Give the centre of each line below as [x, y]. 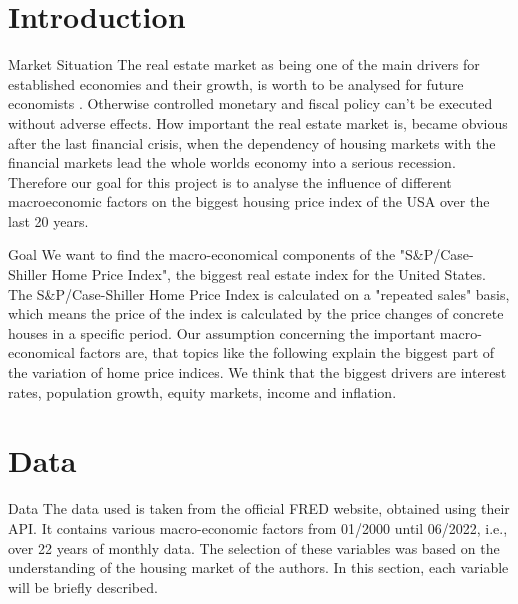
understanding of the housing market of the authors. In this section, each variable [258, 567]
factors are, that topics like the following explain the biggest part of [287, 352]
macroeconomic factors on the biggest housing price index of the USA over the [249, 201]
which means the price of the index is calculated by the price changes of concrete [256, 313]
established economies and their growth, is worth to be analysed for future [236, 83]
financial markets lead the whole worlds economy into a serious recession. [232, 162]
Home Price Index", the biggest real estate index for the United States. [268, 274]
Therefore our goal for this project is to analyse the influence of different [230, 181]
